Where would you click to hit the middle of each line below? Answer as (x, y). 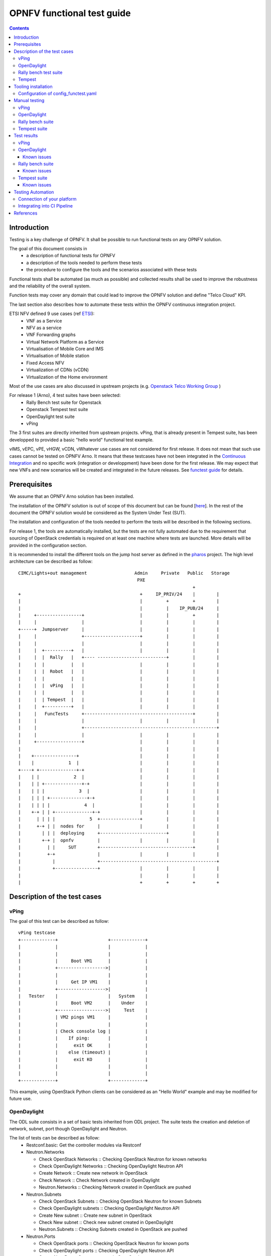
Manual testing (29, 100)
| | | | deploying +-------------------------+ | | (119, 833)
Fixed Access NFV (45, 363)
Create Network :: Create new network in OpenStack (93, 1173)
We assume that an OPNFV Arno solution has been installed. (72, 496)
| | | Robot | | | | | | (119, 671)
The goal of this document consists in (48, 248)
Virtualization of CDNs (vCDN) (57, 370)
